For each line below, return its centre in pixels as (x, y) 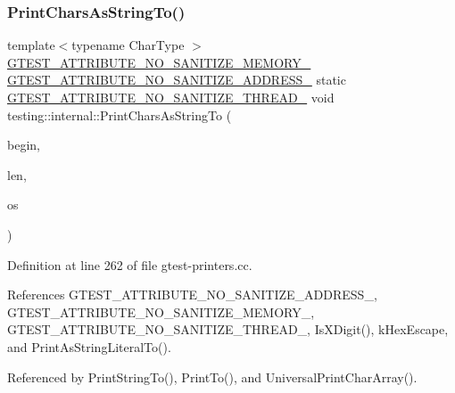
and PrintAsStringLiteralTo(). (89, 346)
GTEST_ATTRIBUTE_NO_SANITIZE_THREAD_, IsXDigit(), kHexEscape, (228, 329)
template (31, 45)
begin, (24, 145)
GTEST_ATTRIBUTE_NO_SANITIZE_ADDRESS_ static (177, 80)
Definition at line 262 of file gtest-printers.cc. (130, 264)
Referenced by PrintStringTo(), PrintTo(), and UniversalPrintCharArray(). (212, 377)
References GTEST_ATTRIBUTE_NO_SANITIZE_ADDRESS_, (192, 295)
